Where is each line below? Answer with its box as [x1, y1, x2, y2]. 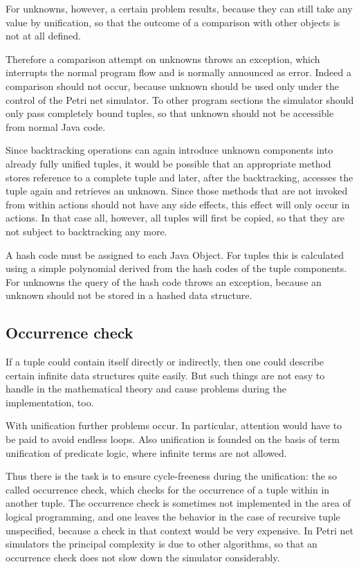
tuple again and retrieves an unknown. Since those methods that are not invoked [6, 183, 348, 198]
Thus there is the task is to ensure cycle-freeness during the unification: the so [6, 469, 338, 483]
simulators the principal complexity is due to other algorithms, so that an [6, 536, 317, 551]
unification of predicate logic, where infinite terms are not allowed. [6, 445, 287, 460]
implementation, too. [6, 395, 94, 409]
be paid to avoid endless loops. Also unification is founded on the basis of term [6, 432, 340, 446]
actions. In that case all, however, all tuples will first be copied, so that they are [6, 210, 345, 225]
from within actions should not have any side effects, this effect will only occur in [6, 197, 350, 211]
